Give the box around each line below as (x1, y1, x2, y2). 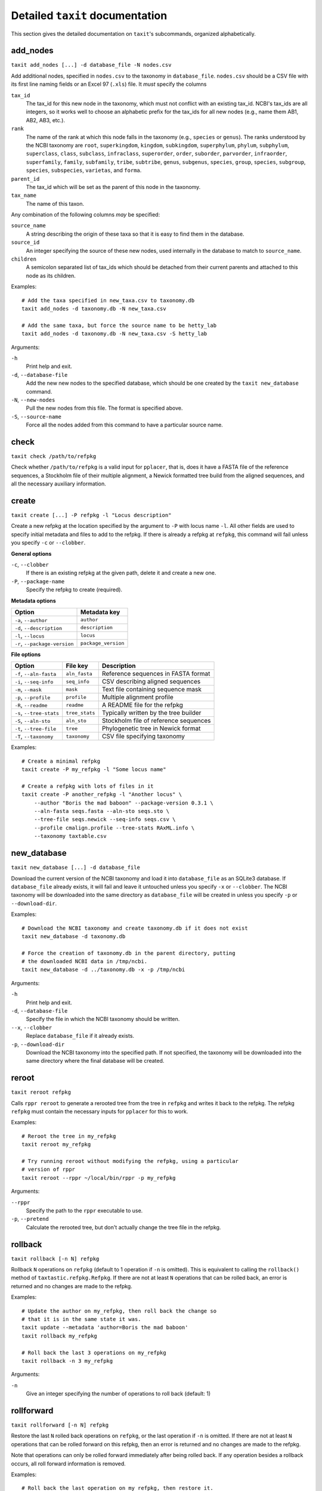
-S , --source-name (11, 413, 62, 420)
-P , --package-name (11, 577, 65, 584)
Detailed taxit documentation (11, 9, 168, 22)
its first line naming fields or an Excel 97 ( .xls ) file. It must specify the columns (11, 81, 207, 88)
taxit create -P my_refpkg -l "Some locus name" (21, 766, 166, 773)
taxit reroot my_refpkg (21, 1141, 91, 1148)
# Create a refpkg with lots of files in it (21, 782, 154, 790)
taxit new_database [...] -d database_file (11, 864, 140, 871)
